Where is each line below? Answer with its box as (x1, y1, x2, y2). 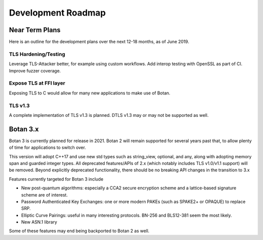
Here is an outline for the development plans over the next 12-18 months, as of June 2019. (9, 39, 189, 45)
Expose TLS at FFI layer (9, 80, 65, 87)
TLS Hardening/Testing (9, 51, 65, 57)
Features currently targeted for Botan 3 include (9, 176, 104, 182)
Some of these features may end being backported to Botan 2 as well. (9, 228, 150, 234)
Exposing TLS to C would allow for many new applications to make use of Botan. (9, 90, 170, 96)
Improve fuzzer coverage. (9, 68, 61, 74)
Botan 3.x (9, 125, 39, 133)
